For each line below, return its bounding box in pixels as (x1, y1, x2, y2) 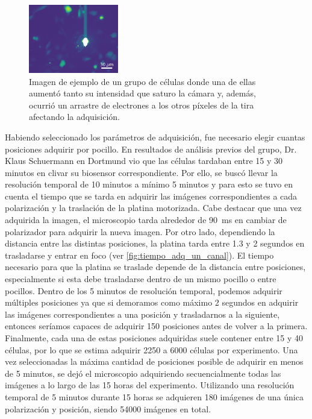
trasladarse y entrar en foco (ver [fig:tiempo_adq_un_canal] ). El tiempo (5, 248, 274, 261)
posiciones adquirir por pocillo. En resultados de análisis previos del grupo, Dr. (5, 142, 297, 155)
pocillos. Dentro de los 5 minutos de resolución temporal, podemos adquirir (5, 284, 282, 297)
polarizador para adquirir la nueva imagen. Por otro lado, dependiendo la (5, 225, 275, 238)
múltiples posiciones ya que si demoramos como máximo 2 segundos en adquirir (5, 296, 299, 309)
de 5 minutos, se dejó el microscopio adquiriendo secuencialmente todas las (5, 367, 281, 379)
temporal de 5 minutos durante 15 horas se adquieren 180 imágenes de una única (5, 390, 304, 403)
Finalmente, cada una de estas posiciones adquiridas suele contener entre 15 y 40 (5, 332, 304, 344)
